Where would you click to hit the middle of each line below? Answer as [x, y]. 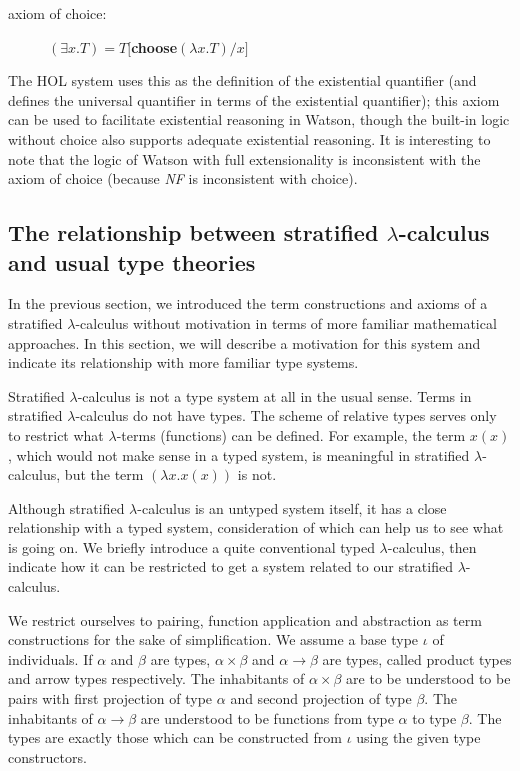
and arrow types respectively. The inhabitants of [156, 678]
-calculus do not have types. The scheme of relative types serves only [286, 415]
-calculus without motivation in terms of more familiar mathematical [286, 322]
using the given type [418, 737]
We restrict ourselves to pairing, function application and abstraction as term [245, 619]
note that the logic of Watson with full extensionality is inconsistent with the [244, 158]
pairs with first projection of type [110, 698]
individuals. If [50, 658]
